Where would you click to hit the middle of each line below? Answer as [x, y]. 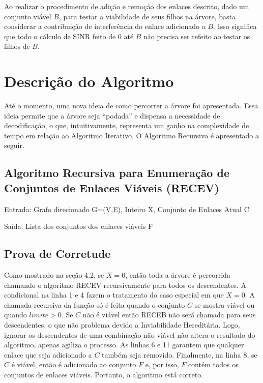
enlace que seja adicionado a [48, 354]
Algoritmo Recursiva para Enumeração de [117, 173]
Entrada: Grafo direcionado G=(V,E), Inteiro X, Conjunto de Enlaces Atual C [127, 209]
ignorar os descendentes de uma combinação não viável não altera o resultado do [130, 334]
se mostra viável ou [225, 304]
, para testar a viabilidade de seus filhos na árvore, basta [147, 16]
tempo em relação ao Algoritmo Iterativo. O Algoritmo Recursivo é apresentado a [132, 135]
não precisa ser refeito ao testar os [197, 36]
